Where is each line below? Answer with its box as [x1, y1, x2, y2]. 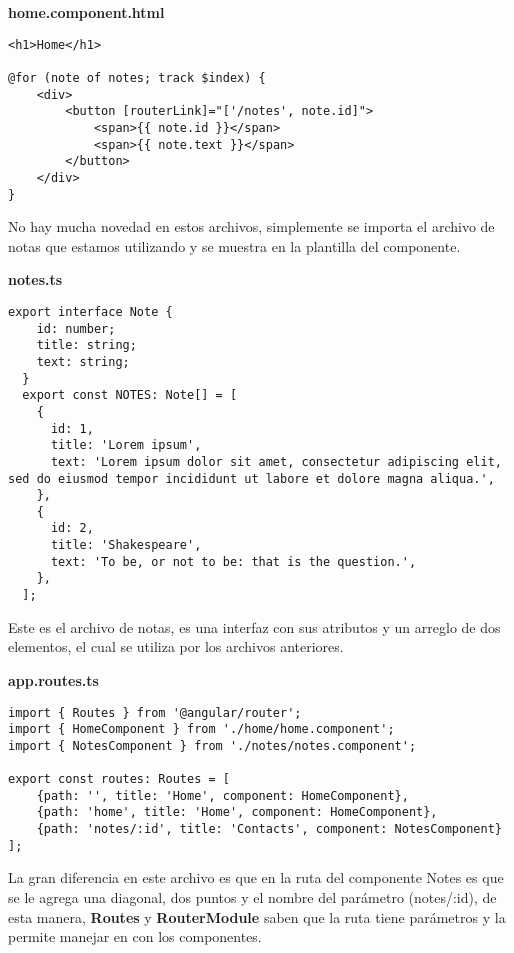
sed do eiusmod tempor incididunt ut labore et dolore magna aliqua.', [8, 471, 495, 486]
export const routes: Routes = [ [8, 772, 230, 787]
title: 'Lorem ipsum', [50, 438, 202, 453]
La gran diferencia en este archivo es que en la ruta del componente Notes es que [8, 867, 504, 888]
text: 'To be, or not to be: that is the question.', [50, 554, 417, 569]
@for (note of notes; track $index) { [8, 70, 266, 85]
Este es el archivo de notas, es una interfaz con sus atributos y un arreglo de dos [8, 616, 501, 637]
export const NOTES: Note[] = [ [22, 388, 238, 403]
